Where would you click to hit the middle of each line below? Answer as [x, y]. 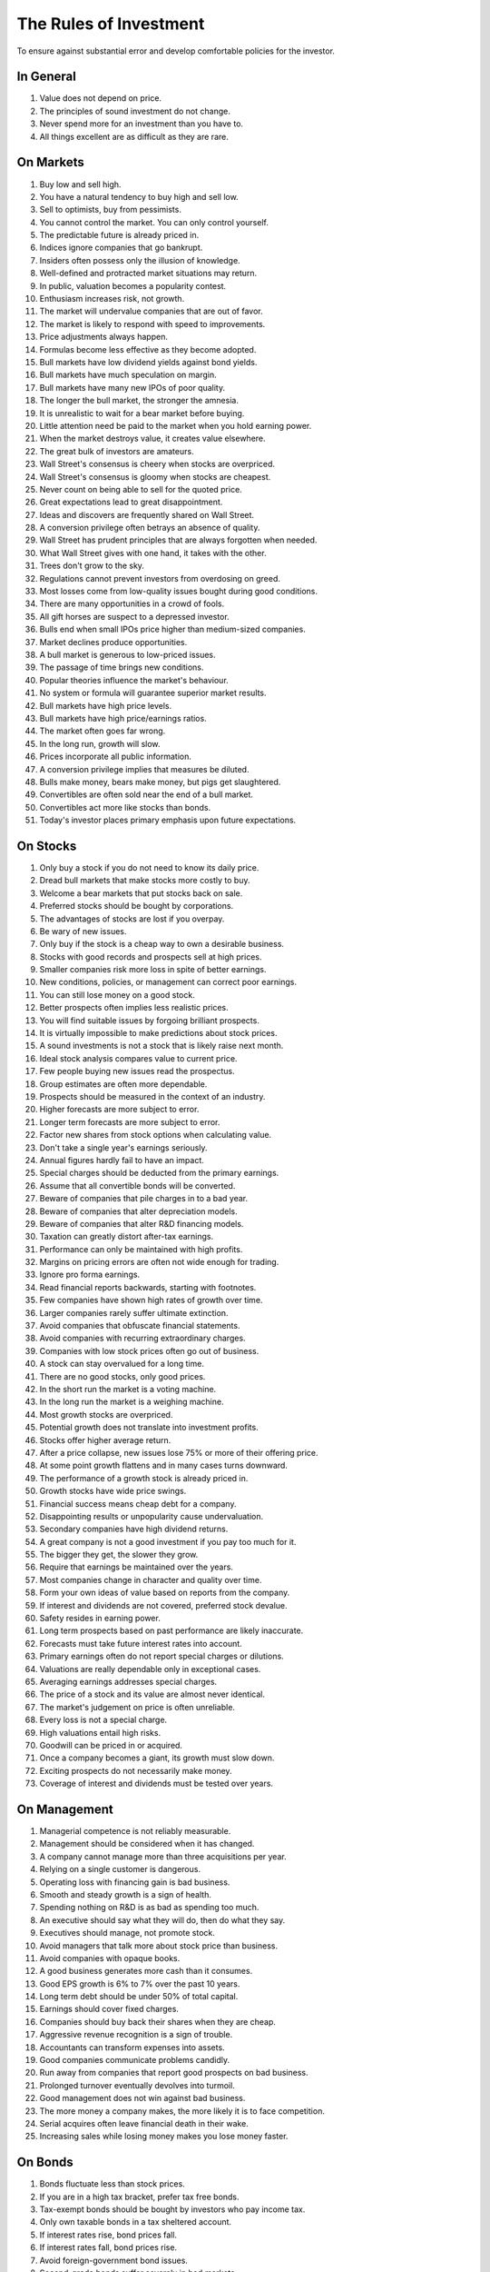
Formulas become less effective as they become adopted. [148, 349]
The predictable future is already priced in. [119, 235]
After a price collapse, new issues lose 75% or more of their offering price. [179, 1452]
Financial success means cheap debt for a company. [138, 1503]
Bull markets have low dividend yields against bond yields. [148, 362]
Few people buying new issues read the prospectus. [137, 1071]
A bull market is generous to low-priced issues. [128, 654]
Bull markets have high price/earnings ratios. [123, 718]
